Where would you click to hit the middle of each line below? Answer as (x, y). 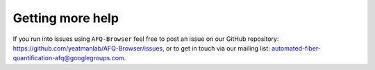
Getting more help (66, 18)
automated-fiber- (296, 48)
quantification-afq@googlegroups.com (68, 58)
